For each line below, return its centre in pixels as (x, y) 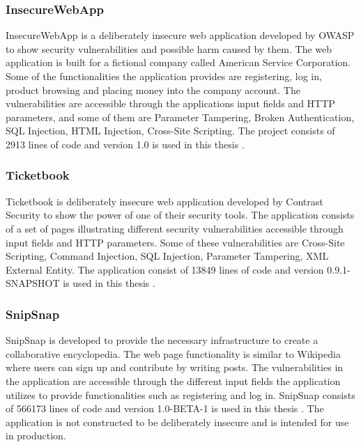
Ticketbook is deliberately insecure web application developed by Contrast (164, 201)
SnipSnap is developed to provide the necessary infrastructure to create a (162, 340)
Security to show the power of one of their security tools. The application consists (180, 215)
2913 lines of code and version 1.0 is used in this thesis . (125, 144)
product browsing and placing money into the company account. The (153, 89)
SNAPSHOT (33, 283)
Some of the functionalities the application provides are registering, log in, (164, 76)
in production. (36, 436)
